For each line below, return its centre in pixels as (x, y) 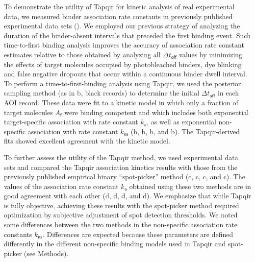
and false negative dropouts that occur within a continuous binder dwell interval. (126, 74)
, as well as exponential (181, 122)
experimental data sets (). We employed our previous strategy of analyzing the (122, 26)
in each (228, 93)
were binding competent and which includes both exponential (157, 112)
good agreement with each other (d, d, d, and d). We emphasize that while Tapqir (127, 196)
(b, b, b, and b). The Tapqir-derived (185, 131)
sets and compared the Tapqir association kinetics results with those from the (121, 167)
